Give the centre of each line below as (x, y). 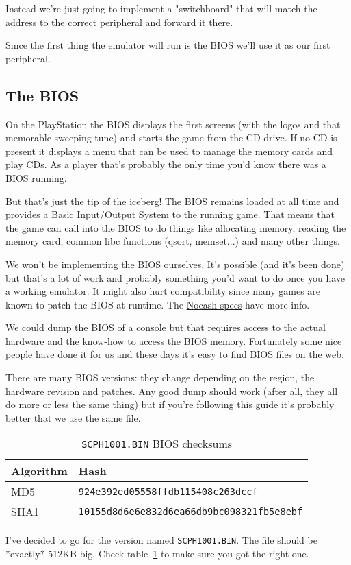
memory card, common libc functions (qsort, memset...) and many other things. (173, 241)
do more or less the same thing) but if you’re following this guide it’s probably (170, 404)
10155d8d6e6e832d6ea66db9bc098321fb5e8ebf (191, 511)
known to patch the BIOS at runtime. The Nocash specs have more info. (158, 304)
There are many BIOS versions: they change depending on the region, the (160, 377)
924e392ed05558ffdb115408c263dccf (168, 491)
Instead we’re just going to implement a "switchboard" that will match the (161, 8)
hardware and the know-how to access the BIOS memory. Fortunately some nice (174, 340)
